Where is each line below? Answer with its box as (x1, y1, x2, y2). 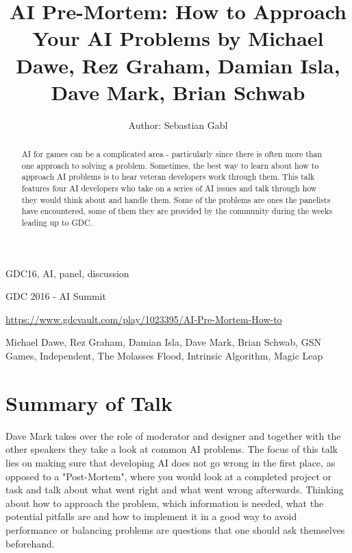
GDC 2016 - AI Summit (5, 289, 106, 303)
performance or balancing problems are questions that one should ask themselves (5, 522, 345, 537)
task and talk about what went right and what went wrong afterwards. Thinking (5, 482, 344, 497)
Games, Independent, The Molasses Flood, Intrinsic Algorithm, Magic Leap (5, 349, 323, 363)
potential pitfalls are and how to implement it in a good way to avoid (5, 509, 297, 523)
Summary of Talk (5, 388, 173, 416)
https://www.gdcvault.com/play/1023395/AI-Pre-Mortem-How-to (5, 311, 282, 326)
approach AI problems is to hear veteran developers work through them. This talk (21, 171, 315, 183)
